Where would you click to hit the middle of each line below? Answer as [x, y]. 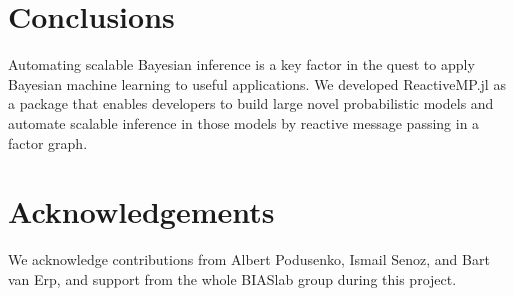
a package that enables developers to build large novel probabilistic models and [251, 103]
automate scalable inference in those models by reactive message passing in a [244, 122]
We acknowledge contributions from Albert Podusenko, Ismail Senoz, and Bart [249, 259]
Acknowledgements [141, 211]
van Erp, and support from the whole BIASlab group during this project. [232, 278]
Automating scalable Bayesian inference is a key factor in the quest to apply [241, 64]
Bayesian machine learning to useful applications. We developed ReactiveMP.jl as [257, 83]
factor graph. [48, 142]
